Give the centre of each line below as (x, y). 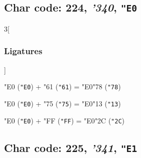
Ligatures (23, 51)
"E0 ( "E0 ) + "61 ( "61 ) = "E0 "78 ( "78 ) (62, 87)
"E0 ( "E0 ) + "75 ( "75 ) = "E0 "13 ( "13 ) (62, 103)
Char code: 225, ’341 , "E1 (70, 147)
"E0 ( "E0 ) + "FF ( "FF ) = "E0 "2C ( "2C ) (64, 120)
